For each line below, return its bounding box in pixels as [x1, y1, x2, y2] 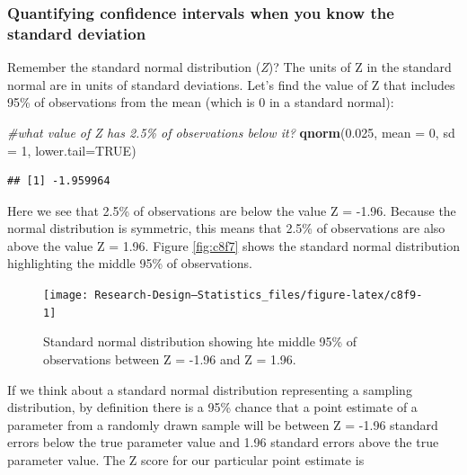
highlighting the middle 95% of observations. [7, 254, 252, 273]
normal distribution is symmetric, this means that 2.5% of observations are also [7, 219, 445, 237]
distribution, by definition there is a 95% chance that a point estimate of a [7, 398, 418, 417]
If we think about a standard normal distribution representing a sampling [7, 380, 412, 399]
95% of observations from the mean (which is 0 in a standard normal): [7, 93, 394, 112]
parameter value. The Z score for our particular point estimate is [7, 450, 365, 469]
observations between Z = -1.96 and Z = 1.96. [43, 349, 296, 368]
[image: [43, 289, 89, 302]
